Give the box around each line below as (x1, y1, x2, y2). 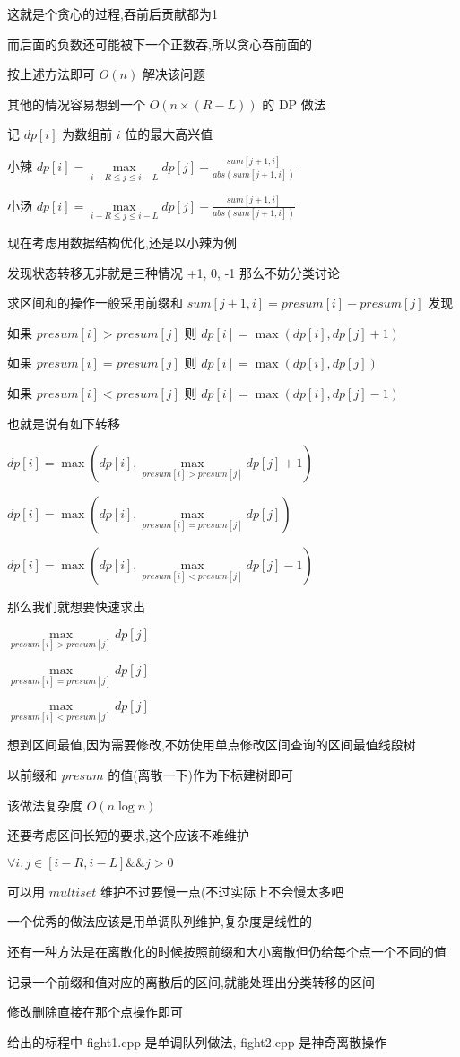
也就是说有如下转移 (7, 413, 120, 432)
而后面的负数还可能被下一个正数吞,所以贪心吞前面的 (7, 34, 312, 53)
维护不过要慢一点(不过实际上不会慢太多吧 (100, 881, 344, 900)
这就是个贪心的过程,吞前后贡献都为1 (7, 4, 218, 22)
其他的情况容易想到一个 (7, 94, 145, 113)
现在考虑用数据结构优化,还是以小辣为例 (7, 233, 237, 252)
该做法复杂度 (7, 795, 82, 814)
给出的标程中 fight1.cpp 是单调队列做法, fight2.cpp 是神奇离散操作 (7, 1032, 387, 1051)
